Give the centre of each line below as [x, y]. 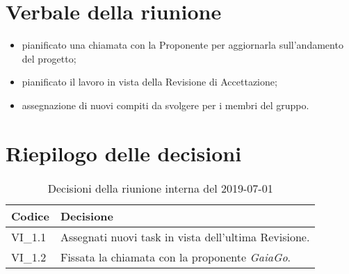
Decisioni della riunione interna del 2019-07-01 [160, 188]
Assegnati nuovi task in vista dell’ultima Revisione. [185, 236]
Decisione [87, 216]
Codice [30, 216]
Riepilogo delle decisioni [124, 153]
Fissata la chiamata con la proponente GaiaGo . [176, 257]
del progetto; [49, 58]
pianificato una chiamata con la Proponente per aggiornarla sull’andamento [182, 45]
